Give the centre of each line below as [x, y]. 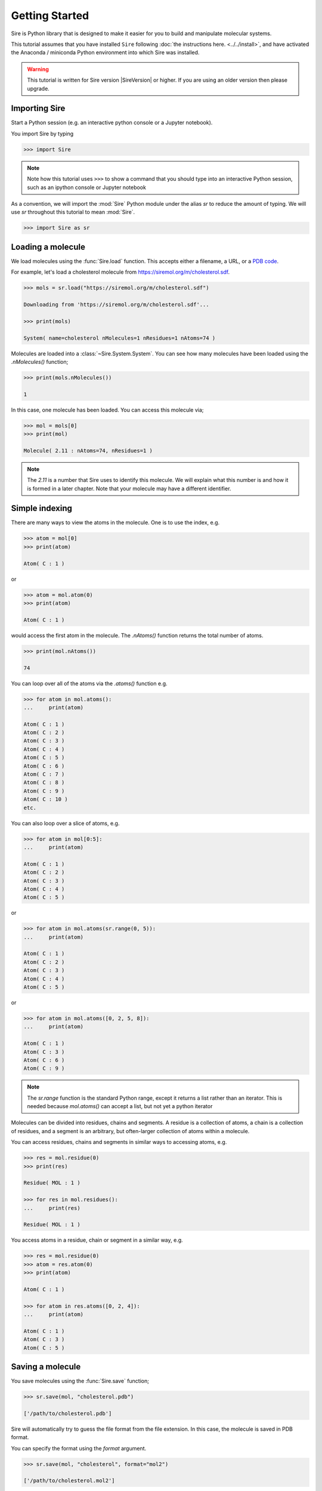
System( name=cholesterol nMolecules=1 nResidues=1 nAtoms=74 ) [120, 338]
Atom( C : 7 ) [44, 774]
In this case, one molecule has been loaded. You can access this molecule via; [107, 410]
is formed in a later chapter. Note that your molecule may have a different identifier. [129, 488]
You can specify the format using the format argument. [78, 1448]
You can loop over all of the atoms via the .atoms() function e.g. [89, 683]
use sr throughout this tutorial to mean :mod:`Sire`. [73, 212]
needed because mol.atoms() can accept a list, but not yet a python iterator [120, 1106]
